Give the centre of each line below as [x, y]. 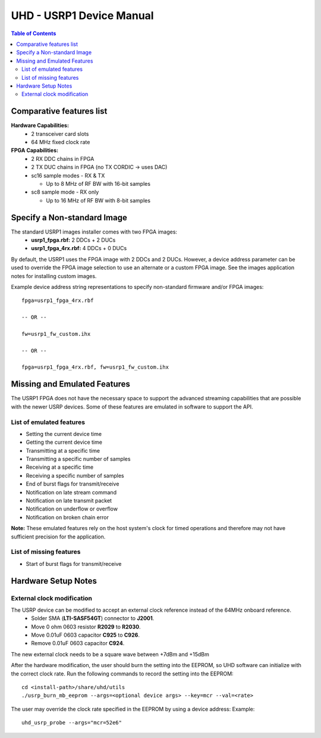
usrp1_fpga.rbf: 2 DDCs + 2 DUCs [73, 240]
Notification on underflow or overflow [72, 509]
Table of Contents [34, 33]
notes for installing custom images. [54, 276]
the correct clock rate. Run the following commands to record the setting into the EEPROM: [122, 674]
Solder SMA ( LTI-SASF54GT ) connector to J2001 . [93, 618]
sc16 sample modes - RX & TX [68, 175]
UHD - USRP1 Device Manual [82, 15]
